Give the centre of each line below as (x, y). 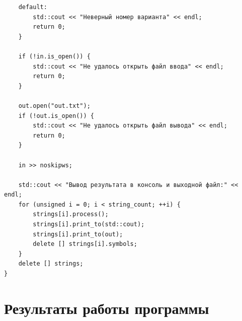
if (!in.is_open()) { (54, 56)
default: (33, 7)
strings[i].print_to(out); (78, 234)
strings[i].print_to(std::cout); (89, 224)
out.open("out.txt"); (54, 106)
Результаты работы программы (107, 308)
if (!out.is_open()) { (56, 116)
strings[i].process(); (71, 214)
